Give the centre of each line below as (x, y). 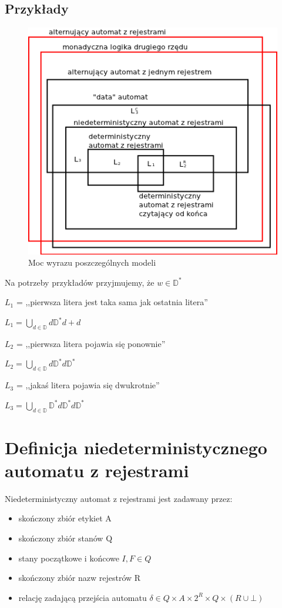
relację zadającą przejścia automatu (83, 597)
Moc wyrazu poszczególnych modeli (92, 262)
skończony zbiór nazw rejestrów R (80, 578)
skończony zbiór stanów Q (66, 538)
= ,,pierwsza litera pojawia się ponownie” (91, 343)
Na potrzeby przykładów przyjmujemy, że (80, 282)
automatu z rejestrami (97, 470)
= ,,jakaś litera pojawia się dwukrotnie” (88, 385)
